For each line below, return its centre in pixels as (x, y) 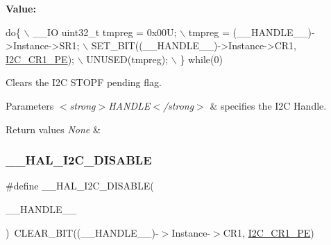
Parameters (30, 105)
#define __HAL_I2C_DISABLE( (80, 186)
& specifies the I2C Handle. (268, 105)
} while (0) (201, 59)
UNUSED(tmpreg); (127, 59)
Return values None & (53, 129)
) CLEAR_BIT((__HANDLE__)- (82, 232)
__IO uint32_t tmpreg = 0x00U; (105, 32)
